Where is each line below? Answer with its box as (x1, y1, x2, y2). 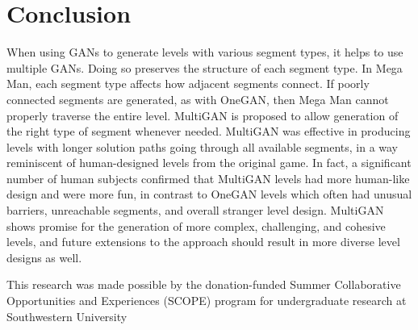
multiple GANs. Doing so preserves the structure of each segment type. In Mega (6, 59, 403, 76)
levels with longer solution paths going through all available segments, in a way (6, 138, 399, 155)
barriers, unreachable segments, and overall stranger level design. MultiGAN (6, 202, 384, 219)
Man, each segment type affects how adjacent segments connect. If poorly (6, 75, 370, 92)
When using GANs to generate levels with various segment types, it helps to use (6, 44, 403, 61)
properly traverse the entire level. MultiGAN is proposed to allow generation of (6, 107, 399, 123)
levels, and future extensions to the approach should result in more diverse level (6, 233, 400, 250)
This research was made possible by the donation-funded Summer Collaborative (6, 276, 401, 293)
